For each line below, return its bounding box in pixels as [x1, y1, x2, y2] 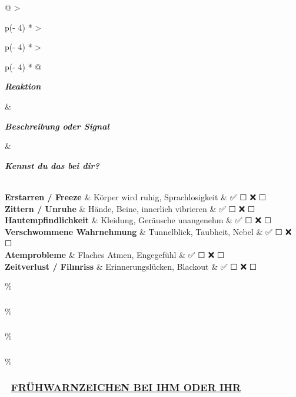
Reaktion [5, 80, 41, 92]
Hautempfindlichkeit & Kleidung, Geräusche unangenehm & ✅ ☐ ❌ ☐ [5, 214, 272, 226]
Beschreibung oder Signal [5, 120, 109, 132]
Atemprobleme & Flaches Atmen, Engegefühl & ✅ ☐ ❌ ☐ [5, 248, 225, 260]
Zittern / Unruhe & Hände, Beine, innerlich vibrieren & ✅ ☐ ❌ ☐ [5, 202, 255, 214]
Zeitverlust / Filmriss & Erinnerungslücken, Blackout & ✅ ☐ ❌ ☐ [5, 260, 257, 272]
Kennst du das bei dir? [5, 159, 99, 171]
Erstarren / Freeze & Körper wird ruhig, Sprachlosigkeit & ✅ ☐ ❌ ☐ [5, 190, 267, 203]
